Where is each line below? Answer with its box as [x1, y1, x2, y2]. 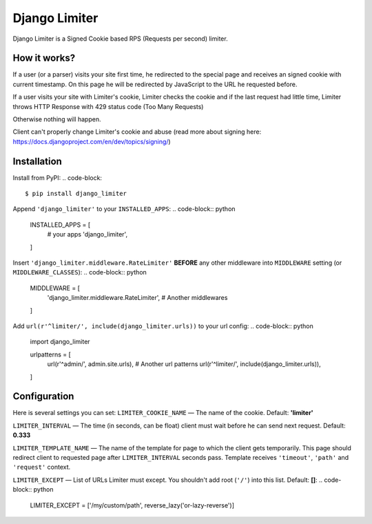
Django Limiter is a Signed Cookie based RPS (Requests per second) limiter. [12, 34, 228, 43]
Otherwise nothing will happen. [12, 115, 101, 123]
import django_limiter [30, 338, 90, 346]
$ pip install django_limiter [25, 190, 127, 198]
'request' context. [12, 463, 71, 472]
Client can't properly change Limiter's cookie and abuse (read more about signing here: [12, 128, 262, 136]
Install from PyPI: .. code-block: [12, 173, 103, 182]
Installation [12, 155, 62, 167]
